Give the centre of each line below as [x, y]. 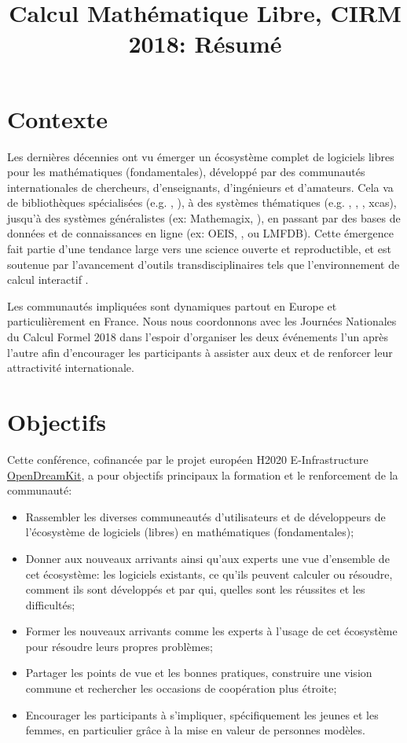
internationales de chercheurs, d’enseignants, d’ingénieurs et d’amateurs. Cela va [200, 187]
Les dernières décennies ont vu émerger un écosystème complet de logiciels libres [201, 156]
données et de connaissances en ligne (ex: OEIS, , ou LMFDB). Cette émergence [201, 233]
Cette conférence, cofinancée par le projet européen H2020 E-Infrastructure [188, 459]
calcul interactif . [48, 280]
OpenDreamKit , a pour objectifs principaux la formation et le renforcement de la [203, 474]
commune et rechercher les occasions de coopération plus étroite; [181, 688]
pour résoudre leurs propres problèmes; [119, 646]
